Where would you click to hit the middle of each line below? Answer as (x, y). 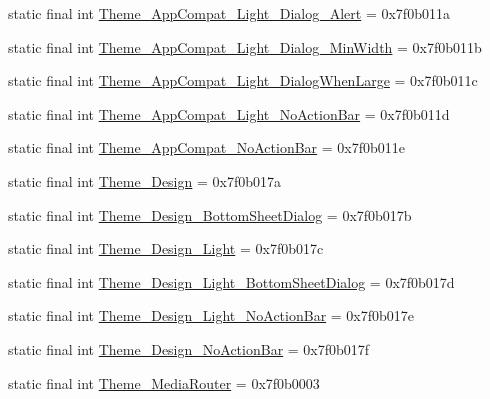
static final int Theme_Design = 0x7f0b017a (144, 180)
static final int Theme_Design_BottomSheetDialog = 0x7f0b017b (210, 214)
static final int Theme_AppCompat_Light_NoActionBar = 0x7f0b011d (229, 113)
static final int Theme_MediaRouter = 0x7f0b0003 (164, 382)
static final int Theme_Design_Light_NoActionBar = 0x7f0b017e (211, 315)
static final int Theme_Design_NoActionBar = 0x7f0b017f (189, 348)
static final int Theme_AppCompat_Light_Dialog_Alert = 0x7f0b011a (229, 13)
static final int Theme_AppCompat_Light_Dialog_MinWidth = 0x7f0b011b (245, 46)
